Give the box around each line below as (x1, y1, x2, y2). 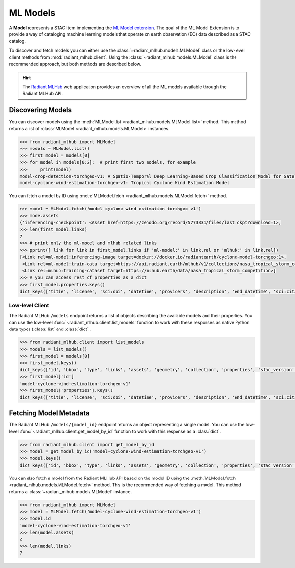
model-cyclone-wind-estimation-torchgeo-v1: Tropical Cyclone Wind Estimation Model (19, 180, 230, 186)
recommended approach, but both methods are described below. (9, 61, 142, 67)
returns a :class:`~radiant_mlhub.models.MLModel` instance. (9, 489, 132, 495)
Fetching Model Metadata (9, 409, 89, 417)
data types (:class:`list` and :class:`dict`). (9, 326, 91, 332)
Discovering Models (9, 106, 72, 114)
